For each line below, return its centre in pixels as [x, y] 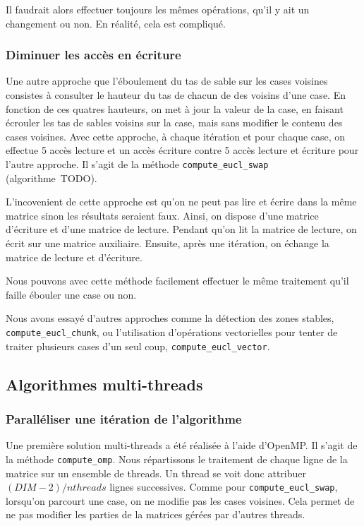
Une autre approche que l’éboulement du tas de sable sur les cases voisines [167, 81]
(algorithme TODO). [51, 178]
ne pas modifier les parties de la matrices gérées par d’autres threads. [156, 514]
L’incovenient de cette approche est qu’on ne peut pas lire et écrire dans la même [181, 202]
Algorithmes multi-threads [104, 384]
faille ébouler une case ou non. [71, 294]
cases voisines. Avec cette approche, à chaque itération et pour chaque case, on [176, 136]
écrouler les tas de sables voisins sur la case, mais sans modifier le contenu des [174, 122]
